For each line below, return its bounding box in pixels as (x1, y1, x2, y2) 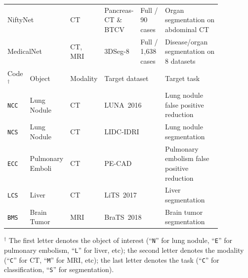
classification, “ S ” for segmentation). (4, 264, 114, 275)
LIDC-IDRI (104, 126, 139, 137)
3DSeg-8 (104, 46, 129, 56)
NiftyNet (7, 14, 34, 25)
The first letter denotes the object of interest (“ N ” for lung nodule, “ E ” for (8, 235, 233, 245)
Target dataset (104, 73, 149, 83)
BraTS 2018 (104, 211, 142, 222)
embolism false (165, 153, 209, 163)
